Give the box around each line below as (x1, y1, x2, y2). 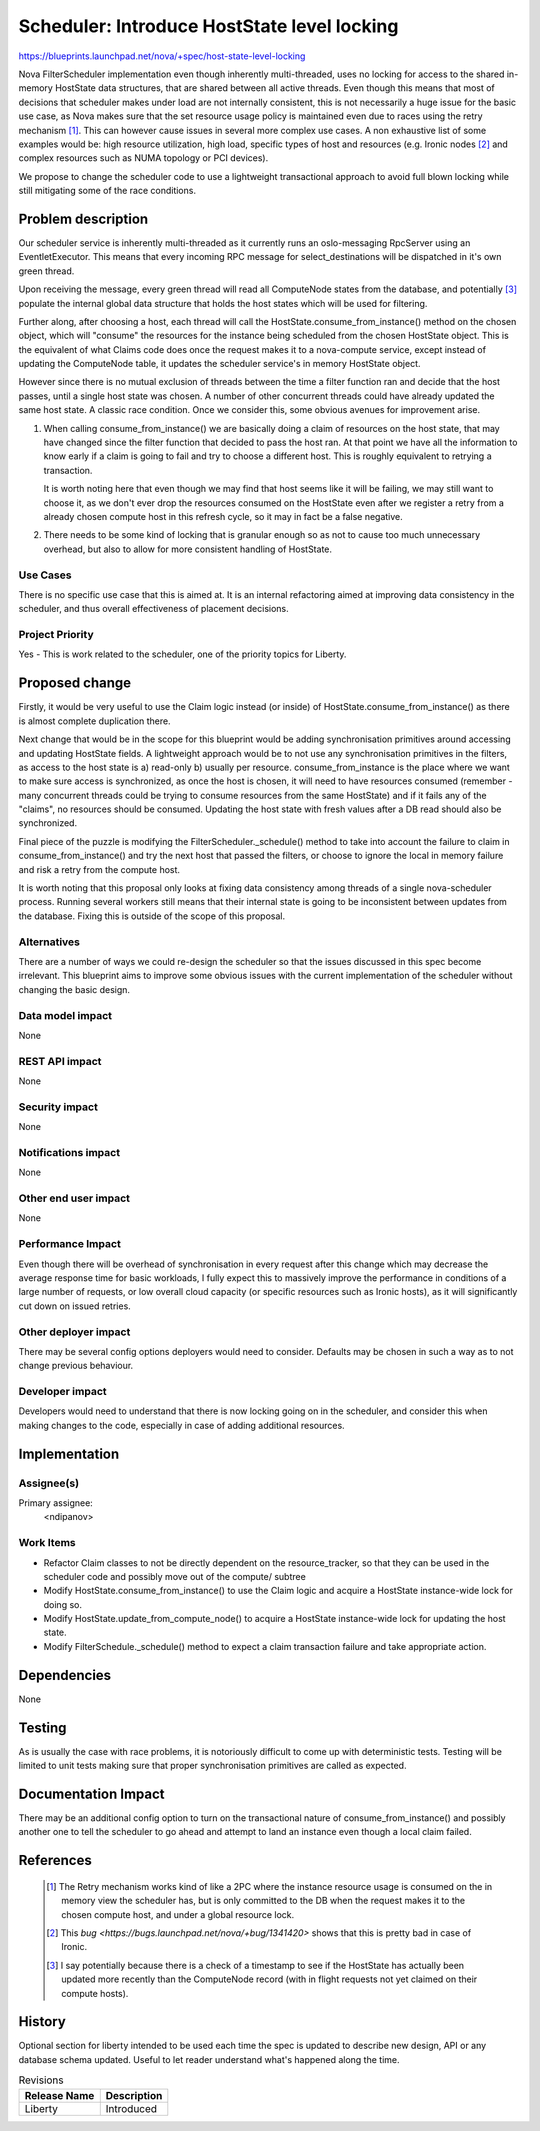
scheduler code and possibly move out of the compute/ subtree (43, 1570, 307, 1582)
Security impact (18, 1100, 99, 1114)
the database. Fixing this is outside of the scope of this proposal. (18, 910, 286, 922)
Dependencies (18, 1666, 112, 1684)
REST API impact (18, 1054, 102, 1068)
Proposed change (18, 675, 132, 692)
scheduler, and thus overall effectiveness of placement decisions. (18, 603, 289, 615)
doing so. (43, 1598, 82, 1610)
